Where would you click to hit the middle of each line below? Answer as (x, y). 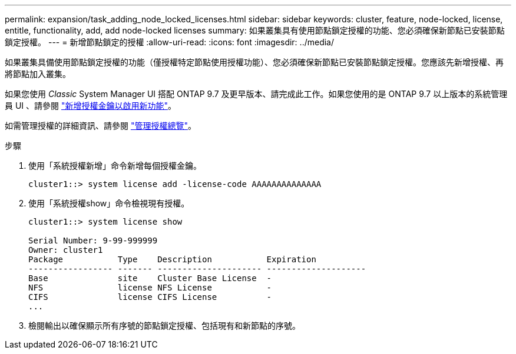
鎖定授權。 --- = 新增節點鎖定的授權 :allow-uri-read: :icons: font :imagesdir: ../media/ (170, 42)
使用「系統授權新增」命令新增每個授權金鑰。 (115, 166)
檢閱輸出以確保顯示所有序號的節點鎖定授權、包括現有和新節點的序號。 (164, 325)
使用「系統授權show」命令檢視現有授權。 (109, 203)
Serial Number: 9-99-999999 (93, 241)
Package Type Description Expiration (172, 259)
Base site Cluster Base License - (150, 278)
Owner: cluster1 (66, 250)
